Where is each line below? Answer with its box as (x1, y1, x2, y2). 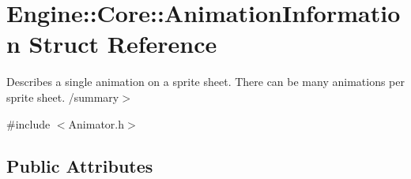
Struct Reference (28, 28, 217, 60)
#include (6, 115, 51, 132)
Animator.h (68, 115, 125, 132)
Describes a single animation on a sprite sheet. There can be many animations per (6, 73, 405, 90)
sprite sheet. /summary (6, 88, 119, 105)
